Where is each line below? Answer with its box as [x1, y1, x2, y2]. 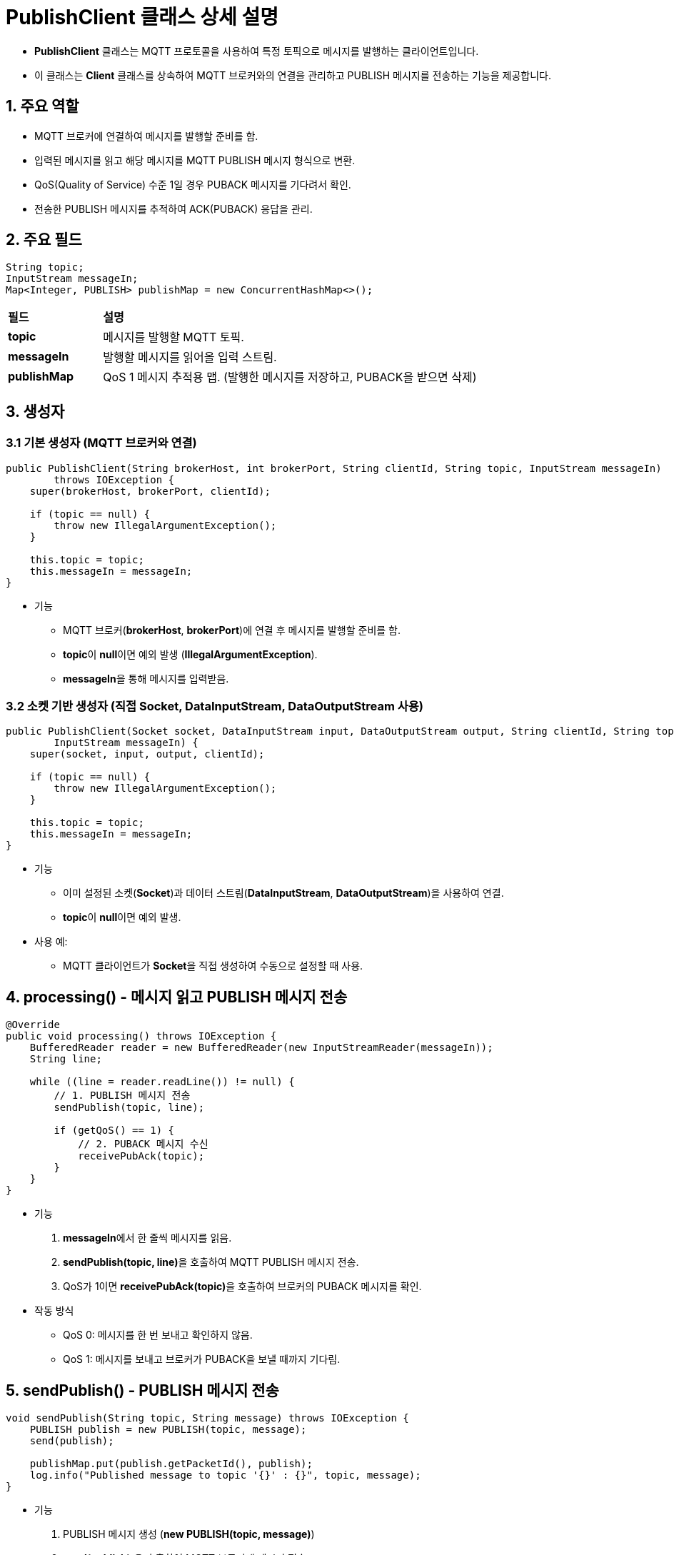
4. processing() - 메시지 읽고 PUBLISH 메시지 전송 [6, 987, 348, 1006]
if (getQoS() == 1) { [54, 1124, 175, 1137]
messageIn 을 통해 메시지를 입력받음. [63, 672, 229, 685]
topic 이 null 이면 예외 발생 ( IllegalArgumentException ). [63, 648, 318, 660]
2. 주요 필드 [6, 231, 82, 249]
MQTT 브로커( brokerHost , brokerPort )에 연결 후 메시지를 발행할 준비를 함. [63, 623, 401, 636]
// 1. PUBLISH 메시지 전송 [54, 1089, 191, 1102]
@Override [6, 1019, 60, 1031]
